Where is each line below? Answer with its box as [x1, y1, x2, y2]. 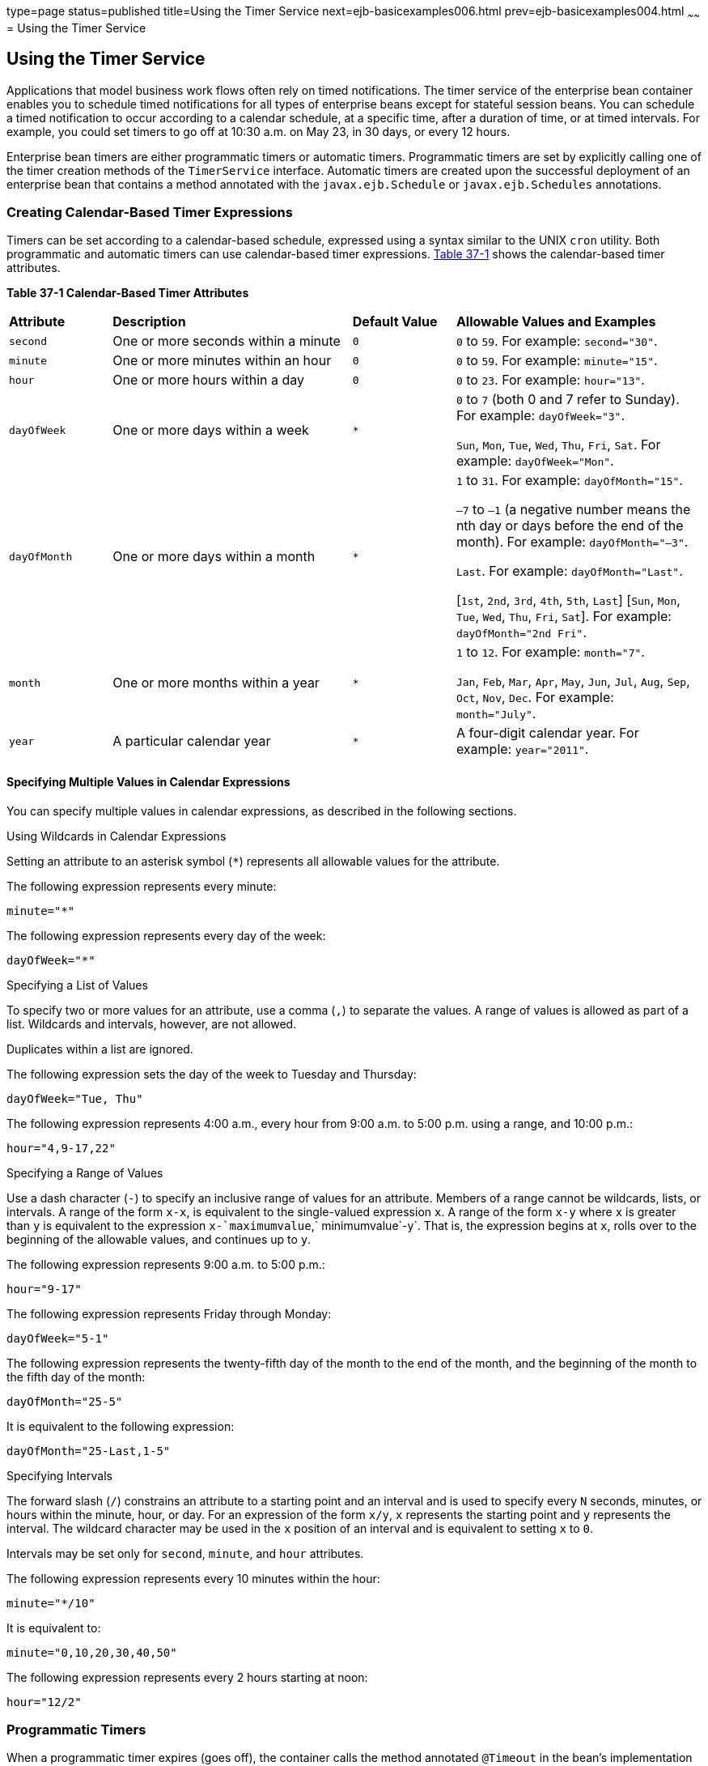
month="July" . [456, 705, 536, 722]
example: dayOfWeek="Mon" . [456, 453, 614, 470]
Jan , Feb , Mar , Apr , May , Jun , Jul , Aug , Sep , [456, 673, 690, 690]
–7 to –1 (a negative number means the [456, 501, 691, 518]
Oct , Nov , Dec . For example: [456, 689, 614, 706]
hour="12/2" [6, 1695, 82, 1709]
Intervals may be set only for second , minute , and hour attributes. [6, 1546, 364, 1560]
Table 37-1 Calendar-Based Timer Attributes [6, 286, 249, 300]
